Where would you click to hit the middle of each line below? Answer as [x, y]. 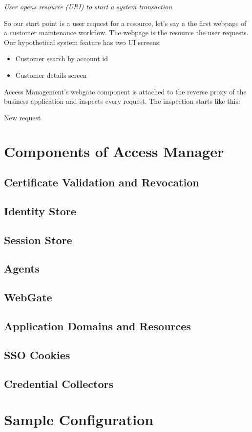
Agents [22, 268]
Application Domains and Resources [97, 326]
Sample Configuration [79, 420]
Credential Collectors [59, 383]
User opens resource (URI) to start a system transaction [88, 6]
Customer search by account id [62, 58]
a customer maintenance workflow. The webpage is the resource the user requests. [126, 33]
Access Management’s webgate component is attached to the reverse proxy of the [125, 91]
